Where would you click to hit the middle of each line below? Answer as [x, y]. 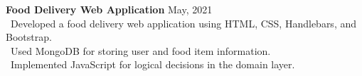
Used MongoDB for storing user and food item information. [141, 50]
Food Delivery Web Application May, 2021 [109, 9]
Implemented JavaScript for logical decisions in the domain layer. [153, 64]
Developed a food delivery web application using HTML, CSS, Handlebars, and [184, 23]
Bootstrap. [29, 37]
